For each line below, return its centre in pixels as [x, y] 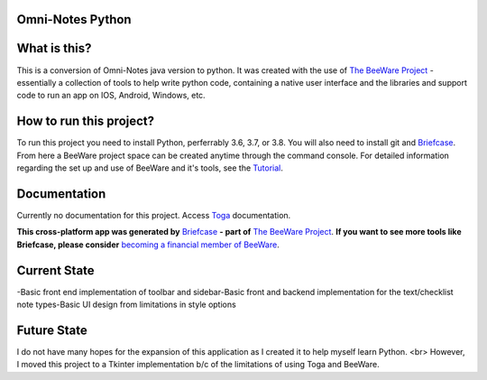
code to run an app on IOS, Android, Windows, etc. [111, 96]
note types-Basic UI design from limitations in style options [126, 304]
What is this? [54, 48]
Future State [52, 330]
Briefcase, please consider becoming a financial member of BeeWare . [148, 245]
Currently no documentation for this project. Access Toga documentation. [154, 215]
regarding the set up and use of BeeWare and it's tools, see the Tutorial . [150, 168]
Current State [55, 270]
